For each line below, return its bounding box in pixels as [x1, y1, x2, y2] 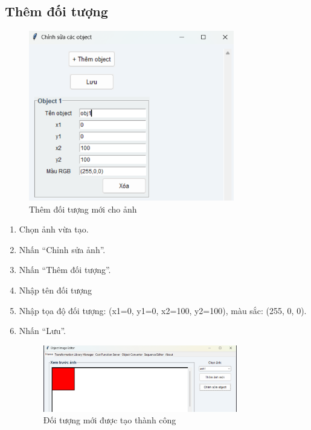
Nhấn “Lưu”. [19, 324, 66, 337]
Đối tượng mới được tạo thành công [43, 414, 176, 426]
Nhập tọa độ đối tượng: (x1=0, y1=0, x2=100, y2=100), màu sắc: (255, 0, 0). [19, 304, 307, 316]
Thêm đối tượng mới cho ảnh [29, 202, 137, 215]
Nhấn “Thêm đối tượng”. [19, 263, 111, 276]
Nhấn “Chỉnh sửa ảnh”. [19, 243, 106, 255]
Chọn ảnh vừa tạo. [19, 223, 89, 236]
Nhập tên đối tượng [19, 283, 92, 296]
